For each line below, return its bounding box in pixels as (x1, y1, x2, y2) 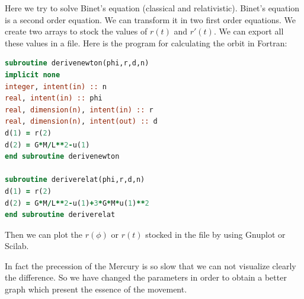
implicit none (5, 70, 60, 79)
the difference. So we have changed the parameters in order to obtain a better (5, 271, 287, 284)
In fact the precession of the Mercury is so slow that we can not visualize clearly (5, 259, 296, 272)
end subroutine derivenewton (5, 152, 120, 161)
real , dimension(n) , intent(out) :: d (5, 117, 158, 126)
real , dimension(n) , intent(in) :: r (5, 105, 153, 114)
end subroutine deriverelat (5, 210, 116, 219)
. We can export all (213, 25, 284, 37)
